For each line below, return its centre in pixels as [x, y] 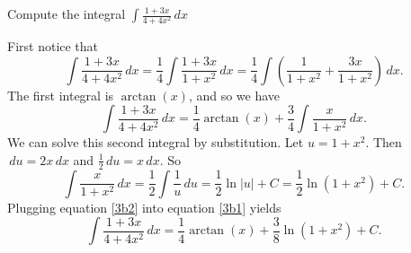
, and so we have [234, 95]
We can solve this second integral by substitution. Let [156, 142]
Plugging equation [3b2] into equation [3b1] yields [144, 207]
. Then [384, 142]
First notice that [53, 46]
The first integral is [61, 95]
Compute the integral [67, 13]
